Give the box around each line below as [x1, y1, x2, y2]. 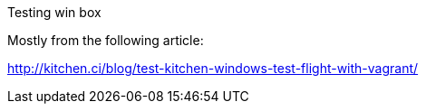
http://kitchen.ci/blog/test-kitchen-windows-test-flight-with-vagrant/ [7, 60, 419, 76]
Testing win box [7, 5, 102, 20]
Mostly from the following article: [7, 32, 204, 48]
